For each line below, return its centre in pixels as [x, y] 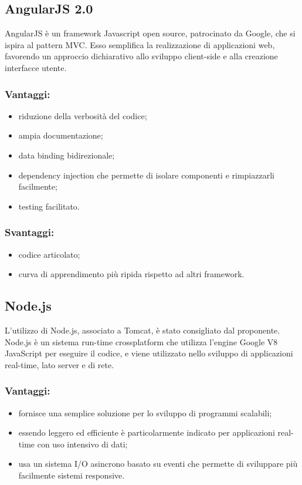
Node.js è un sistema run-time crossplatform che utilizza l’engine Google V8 [141, 341]
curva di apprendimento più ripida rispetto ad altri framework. [131, 274]
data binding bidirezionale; [67, 155]
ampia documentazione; [61, 135]
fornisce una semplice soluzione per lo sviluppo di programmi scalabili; [145, 412]
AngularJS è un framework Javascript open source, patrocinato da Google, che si [150, 33]
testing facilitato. [49, 206]
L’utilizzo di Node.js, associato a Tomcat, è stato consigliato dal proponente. [142, 330]
